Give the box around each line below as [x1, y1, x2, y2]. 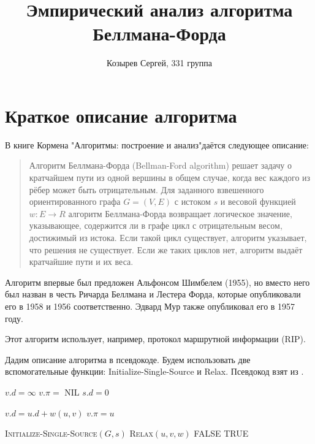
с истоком [174, 195, 211, 208]
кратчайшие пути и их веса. [29, 255, 134, 268]
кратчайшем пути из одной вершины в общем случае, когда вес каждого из [29, 171, 311, 184]
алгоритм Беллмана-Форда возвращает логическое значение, [68, 207, 292, 220]
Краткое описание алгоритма [5, 102, 237, 128]
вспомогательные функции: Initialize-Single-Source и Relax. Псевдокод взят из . [5, 365, 304, 378]
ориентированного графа [29, 195, 121, 208]
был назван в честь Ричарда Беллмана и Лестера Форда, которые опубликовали [5, 288, 301, 300]
